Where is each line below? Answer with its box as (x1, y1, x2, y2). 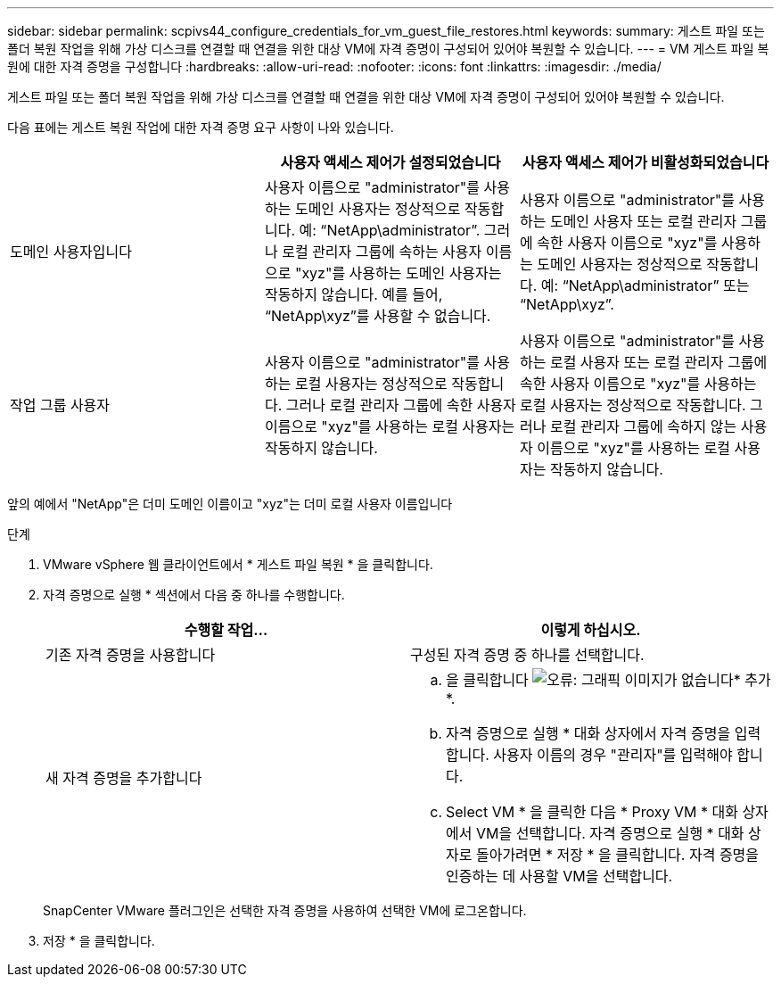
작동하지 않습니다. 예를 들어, (264, 285, 443, 303)
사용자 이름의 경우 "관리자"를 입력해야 (493, 746, 733, 764)
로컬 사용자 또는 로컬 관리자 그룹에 (549, 353, 768, 371)
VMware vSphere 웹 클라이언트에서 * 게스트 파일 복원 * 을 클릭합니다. (43, 557, 433, 572)
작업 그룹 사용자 (10, 396, 111, 414)
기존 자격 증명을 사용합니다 (45, 646, 216, 664)
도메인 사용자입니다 (10, 243, 132, 260)
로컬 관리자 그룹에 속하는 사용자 (282, 243, 482, 260)
